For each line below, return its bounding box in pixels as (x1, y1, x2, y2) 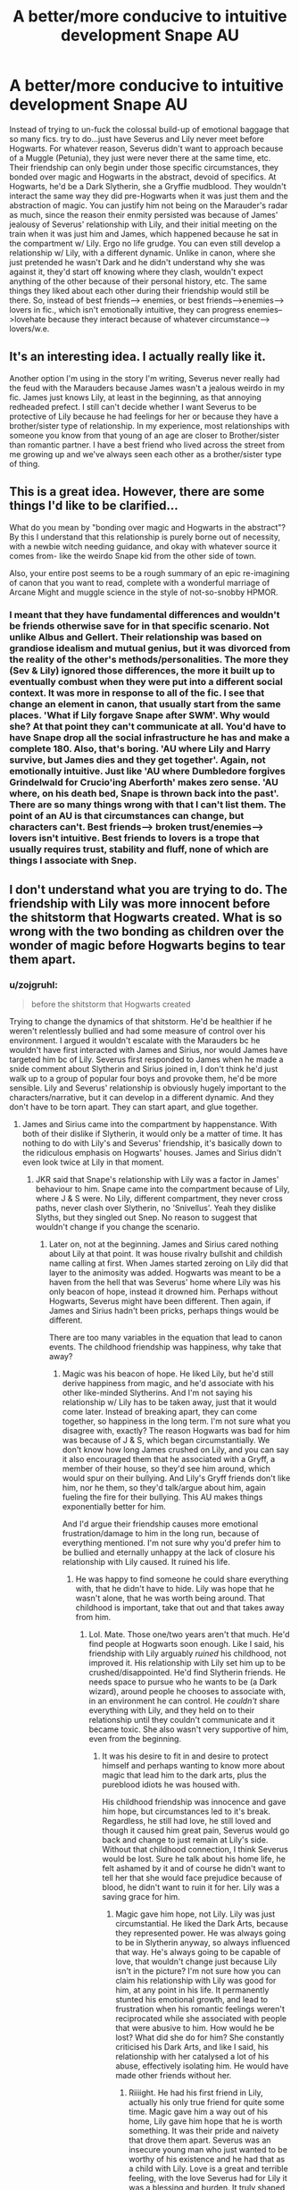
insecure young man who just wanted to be (129, 2144, 288, 2155)
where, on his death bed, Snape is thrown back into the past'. (9, 788, 279, 800)
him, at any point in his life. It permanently (115, 1985, 270, 1995)
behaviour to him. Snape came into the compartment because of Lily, (35, 1183, 290, 1194)
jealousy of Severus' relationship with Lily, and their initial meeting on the (9, 219, 278, 230)
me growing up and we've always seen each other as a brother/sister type (9, 448, 283, 459)
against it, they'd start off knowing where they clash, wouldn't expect (9, 266, 263, 277)
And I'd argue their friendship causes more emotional (62, 1518, 259, 1529)
